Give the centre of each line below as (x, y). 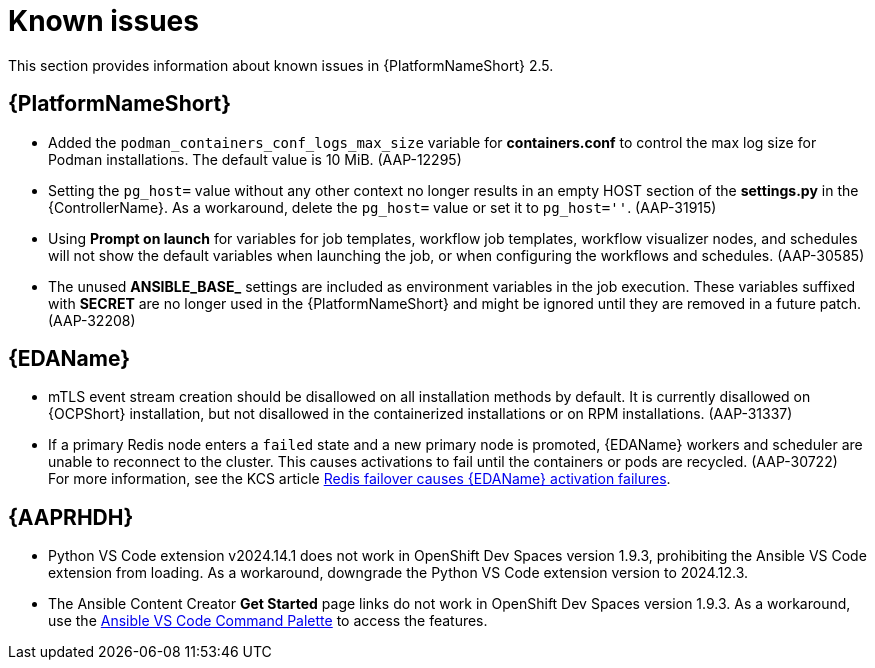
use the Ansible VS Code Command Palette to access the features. (268, 621)
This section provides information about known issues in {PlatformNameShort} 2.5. (281, 65)
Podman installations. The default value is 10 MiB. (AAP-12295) (255, 159)
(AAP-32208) (92, 320)
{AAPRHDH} (71, 517)
